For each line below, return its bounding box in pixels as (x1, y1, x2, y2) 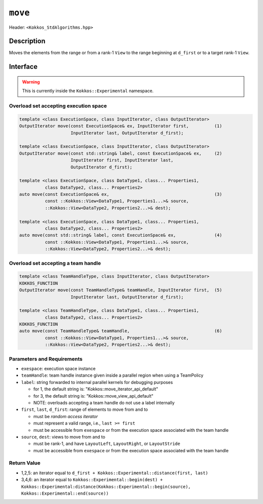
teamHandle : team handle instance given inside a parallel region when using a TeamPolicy (21, 372, 204, 378)
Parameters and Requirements (9, 355, 83, 362)
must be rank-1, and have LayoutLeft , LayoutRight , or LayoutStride (33, 441, 180, 446)
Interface (9, 62, 38, 71)
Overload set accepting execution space (9, 102, 107, 109)
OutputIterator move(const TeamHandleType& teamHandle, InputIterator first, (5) (19, 287, 223, 293)
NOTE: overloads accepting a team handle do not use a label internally (33, 400, 175, 405)
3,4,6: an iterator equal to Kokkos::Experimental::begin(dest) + (21, 477, 163, 483)
